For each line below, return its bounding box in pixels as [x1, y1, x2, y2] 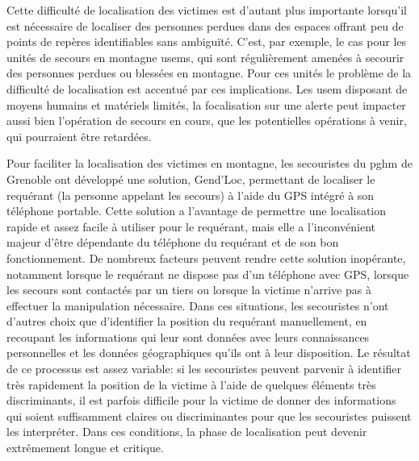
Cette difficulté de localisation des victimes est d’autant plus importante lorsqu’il [6, 2, 407, 18]
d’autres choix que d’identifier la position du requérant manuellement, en [6, 313, 367, 330]
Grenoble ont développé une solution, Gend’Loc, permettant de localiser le [6, 170, 375, 187]
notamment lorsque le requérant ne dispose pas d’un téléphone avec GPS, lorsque [6, 265, 409, 282]
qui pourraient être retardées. [6, 127, 152, 144]
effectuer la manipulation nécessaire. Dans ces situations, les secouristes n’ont [6, 297, 389, 314]
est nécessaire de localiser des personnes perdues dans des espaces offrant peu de [6, 17, 404, 34]
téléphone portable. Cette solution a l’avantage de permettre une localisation [6, 202, 387, 219]
